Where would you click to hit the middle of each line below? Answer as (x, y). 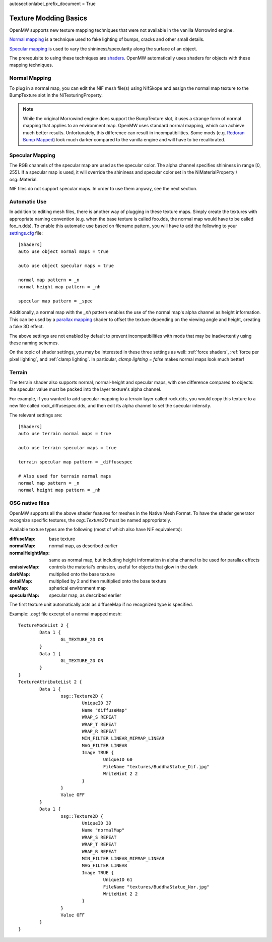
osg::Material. (23, 179)
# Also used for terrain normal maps (65, 476)
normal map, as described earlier (83, 546)
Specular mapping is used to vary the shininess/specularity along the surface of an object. (103, 48)
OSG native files (29, 503)
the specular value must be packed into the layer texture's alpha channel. (85, 389)
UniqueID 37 (97, 703)
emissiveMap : (24, 567)
